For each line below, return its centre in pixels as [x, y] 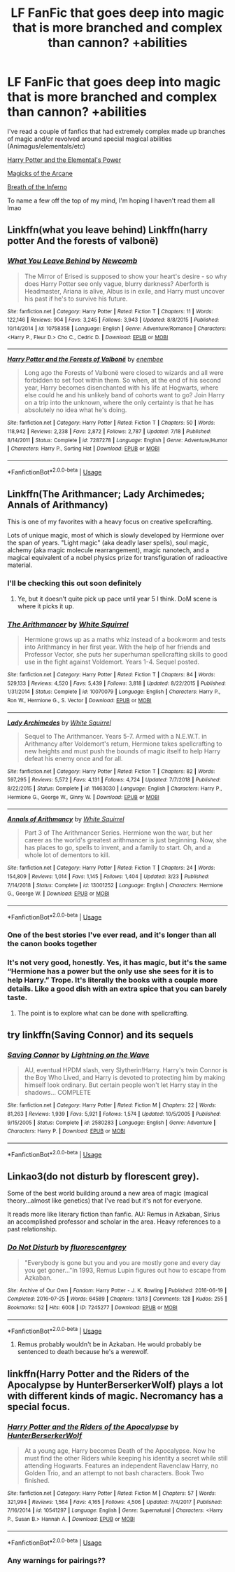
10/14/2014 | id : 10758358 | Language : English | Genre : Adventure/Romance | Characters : [117, 328]
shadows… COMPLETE [58, 1093]
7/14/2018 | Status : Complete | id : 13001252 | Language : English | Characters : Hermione [115, 885]
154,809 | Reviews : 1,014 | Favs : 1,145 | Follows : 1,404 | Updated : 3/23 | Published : [108, 876]
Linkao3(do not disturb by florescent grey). [103, 1176]
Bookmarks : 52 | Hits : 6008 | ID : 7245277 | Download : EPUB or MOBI [92, 1308]
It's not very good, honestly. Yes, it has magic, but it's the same [117, 963]
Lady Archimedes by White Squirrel [59, 723]
